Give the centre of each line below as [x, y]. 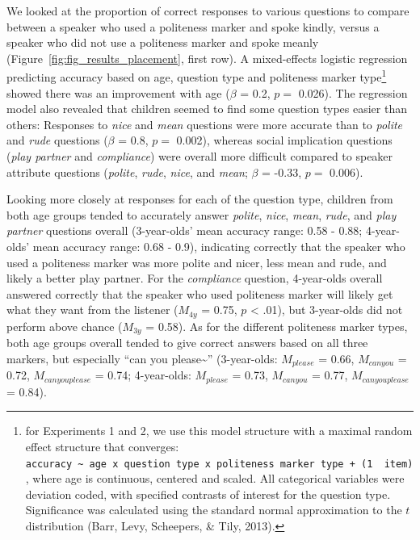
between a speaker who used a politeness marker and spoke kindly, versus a [193, 26]
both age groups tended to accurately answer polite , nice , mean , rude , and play [202, 214]
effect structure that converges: [102, 446]
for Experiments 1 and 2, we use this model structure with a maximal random [219, 431]
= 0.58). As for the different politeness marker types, [277, 326]
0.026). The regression [353, 92]
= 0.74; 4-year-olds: [143, 375]
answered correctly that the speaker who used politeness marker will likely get [200, 293]
